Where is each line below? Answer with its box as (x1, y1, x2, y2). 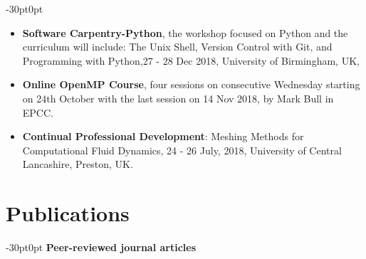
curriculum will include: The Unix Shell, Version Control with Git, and (22, 39, 333, 54)
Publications (6, 199, 130, 228)
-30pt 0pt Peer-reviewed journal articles (6, 240, 197, 255)
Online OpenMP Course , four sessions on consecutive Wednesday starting (22, 77, 360, 92)
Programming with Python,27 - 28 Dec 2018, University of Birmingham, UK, (22, 53, 360, 68)
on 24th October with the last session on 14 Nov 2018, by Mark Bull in (22, 90, 334, 105)
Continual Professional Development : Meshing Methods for (22, 129, 304, 144)
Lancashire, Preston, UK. (22, 157, 133, 171)
